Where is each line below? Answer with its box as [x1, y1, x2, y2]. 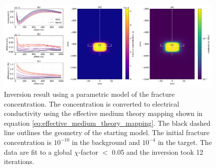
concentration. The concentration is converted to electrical [4, 98, 179, 109]
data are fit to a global [4, 146, 72, 157]
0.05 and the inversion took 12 [112, 146, 203, 157]
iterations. [4, 156, 34, 167]
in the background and [72, 137, 140, 147]
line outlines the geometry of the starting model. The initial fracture [4, 127, 210, 138]
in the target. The [158, 137, 212, 147]
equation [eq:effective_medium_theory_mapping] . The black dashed [4, 117, 211, 128]
